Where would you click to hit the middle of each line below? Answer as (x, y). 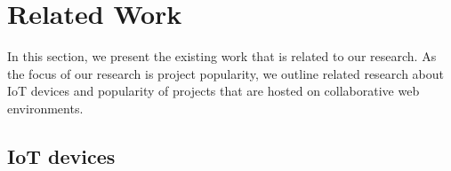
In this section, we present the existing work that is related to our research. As (222, 56)
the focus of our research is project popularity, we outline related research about (226, 73)
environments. (45, 108)
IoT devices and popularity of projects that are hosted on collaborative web (213, 91)
